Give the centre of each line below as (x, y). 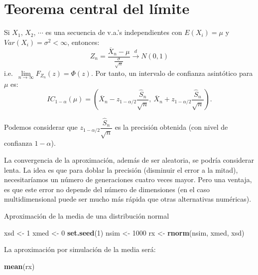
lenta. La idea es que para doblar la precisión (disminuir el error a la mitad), (121, 169)
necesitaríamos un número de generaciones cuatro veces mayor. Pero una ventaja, (128, 179)
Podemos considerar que (41, 127)
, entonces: (83, 42)
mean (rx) (19, 266)
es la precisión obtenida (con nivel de (171, 127)
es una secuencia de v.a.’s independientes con (114, 32)
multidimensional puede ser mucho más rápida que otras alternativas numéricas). (128, 199)
